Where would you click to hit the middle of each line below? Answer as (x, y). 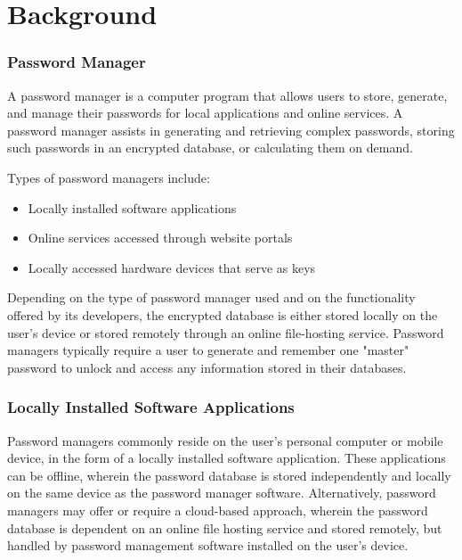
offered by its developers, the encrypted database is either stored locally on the (223, 314)
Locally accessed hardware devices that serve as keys (172, 267)
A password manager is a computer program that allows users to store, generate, (227, 95)
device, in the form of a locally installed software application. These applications (227, 458)
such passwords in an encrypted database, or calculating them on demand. (210, 148)
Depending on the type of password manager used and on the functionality (211, 297)
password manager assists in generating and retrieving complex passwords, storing (231, 130)
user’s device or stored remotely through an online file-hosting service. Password (226, 332)
